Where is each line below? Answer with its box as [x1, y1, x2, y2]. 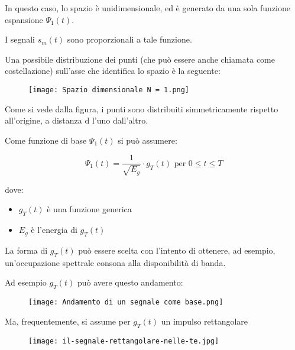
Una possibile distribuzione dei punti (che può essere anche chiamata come [5, 53, 275, 65]
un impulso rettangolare [161, 315, 248, 327]
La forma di [5, 244, 48, 257]
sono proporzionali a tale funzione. [67, 33, 192, 46]
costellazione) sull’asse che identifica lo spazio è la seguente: [5, 64, 221, 77]
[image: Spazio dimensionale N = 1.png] [28, 85, 190, 94]
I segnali [5, 33, 35, 46]
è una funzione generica [47, 203, 132, 215]
